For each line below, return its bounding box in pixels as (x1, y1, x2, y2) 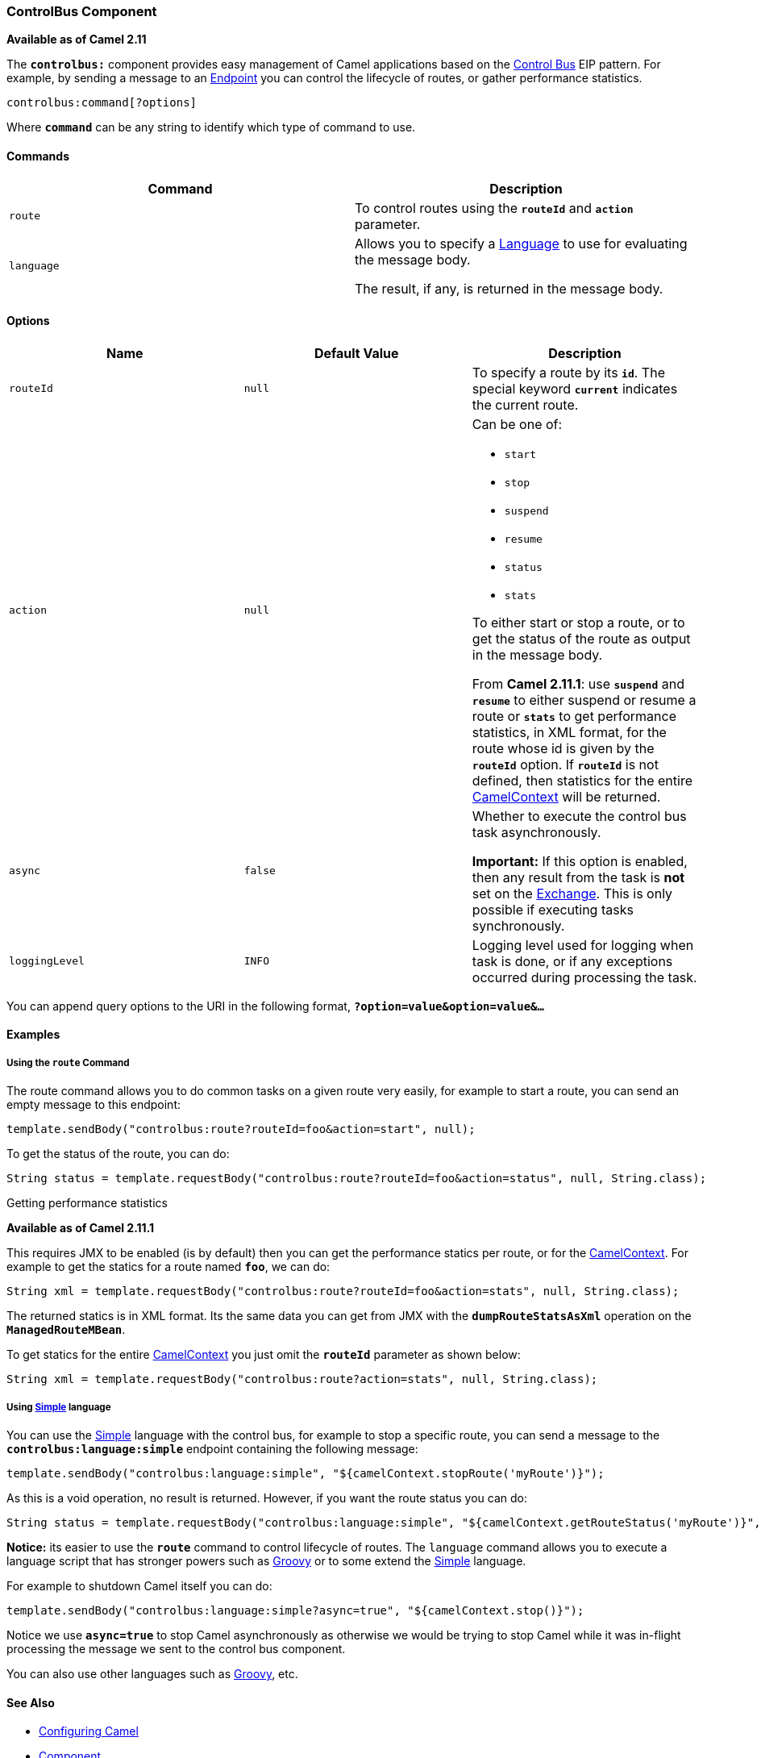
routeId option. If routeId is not (472, 756, 659, 773)
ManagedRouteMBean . (6, 1323, 126, 1337)
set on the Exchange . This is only (472, 885, 673, 902)
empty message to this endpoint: (6, 1098, 181, 1112)
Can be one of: (472, 415, 563, 432)
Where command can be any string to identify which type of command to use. (6, 120, 416, 135)
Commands (6, 148, 70, 163)
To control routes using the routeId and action (355, 199, 634, 216)
